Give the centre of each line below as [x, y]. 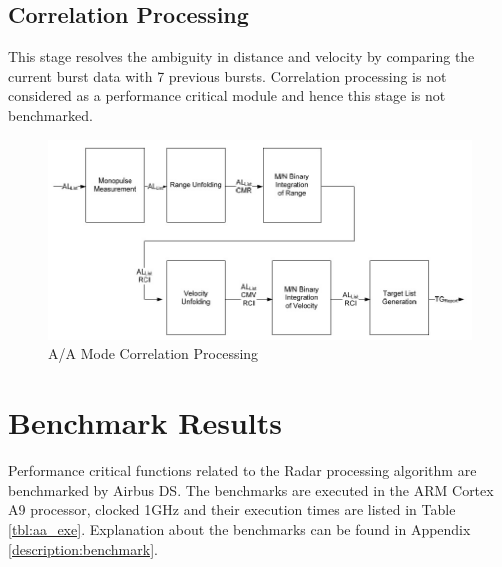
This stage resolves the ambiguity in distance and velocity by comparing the [241, 56]
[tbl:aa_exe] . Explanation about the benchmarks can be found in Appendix [239, 528]
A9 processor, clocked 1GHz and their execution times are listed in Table [232, 509]
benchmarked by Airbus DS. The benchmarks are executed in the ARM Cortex [251, 489]
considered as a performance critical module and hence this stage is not [227, 95]
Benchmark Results [145, 422]
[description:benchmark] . [83, 548]
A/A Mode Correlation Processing [153, 353]
